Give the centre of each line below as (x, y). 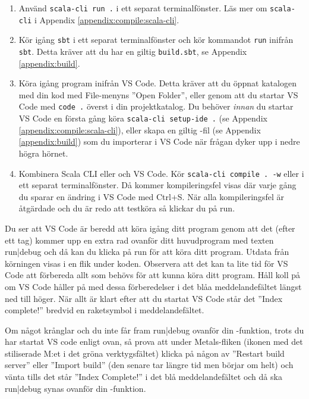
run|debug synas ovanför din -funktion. (75, 388)
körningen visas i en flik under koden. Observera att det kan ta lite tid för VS (146, 263)
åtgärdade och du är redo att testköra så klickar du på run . (127, 208)
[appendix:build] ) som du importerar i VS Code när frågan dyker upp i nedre (159, 141)
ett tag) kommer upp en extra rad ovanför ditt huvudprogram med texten (139, 240)
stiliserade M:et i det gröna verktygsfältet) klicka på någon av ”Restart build (145, 353)
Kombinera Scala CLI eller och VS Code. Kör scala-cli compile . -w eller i (161, 173)
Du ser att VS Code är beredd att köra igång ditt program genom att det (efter (150, 228)
